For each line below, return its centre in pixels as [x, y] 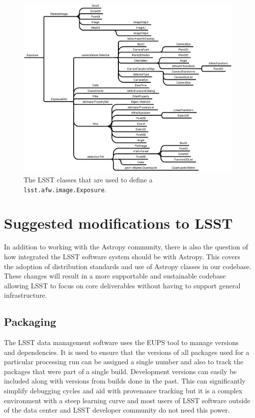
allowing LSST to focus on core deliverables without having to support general [122, 285]
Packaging [30, 322]
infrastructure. [26, 295]
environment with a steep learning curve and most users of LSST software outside [127, 400]
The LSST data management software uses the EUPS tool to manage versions [121, 342]
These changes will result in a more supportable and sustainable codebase [115, 276]
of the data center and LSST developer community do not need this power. [117, 410]
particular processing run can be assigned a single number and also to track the [124, 362]
